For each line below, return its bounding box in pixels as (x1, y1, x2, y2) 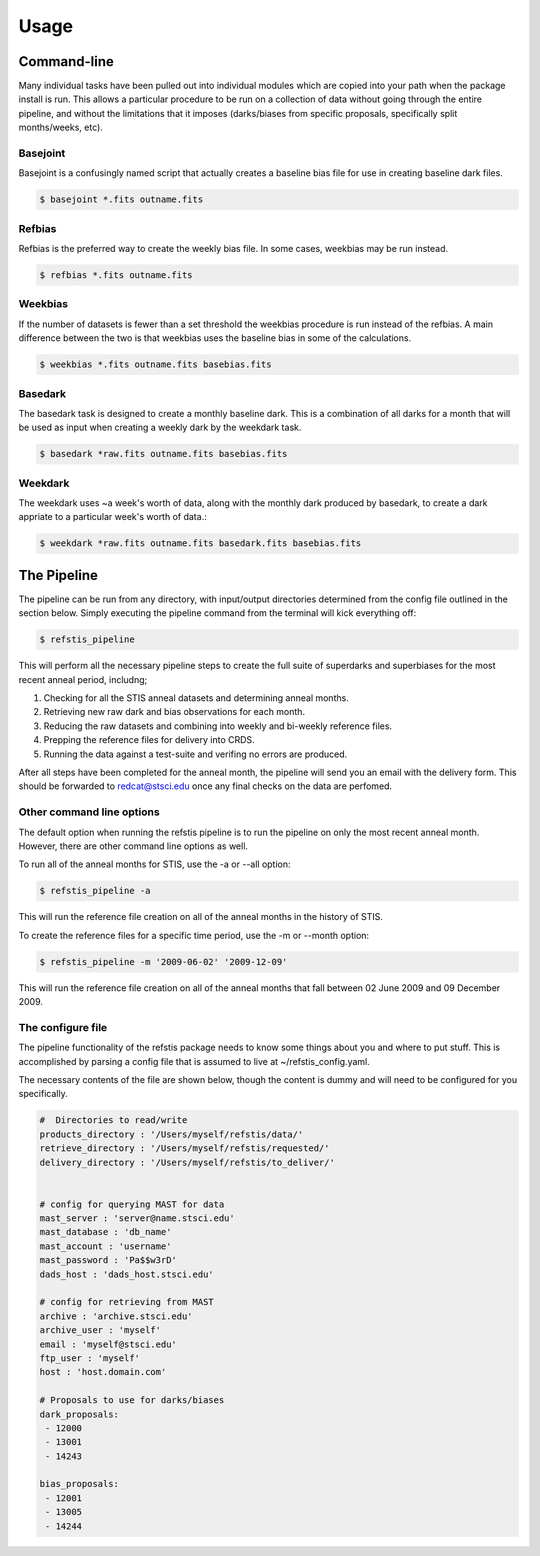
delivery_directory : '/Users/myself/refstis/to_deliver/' (39, 1156, 335, 1168)
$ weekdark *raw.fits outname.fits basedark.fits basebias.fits (39, 538, 362, 549)
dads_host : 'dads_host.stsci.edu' (39, 1268, 214, 1280)
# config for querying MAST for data (39, 1198, 225, 1210)
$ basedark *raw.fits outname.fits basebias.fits (39, 448, 288, 460)
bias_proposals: (39, 1478, 120, 1490)
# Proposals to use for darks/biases (39, 1395, 225, 1406)
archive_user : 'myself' (39, 1325, 162, 1336)
